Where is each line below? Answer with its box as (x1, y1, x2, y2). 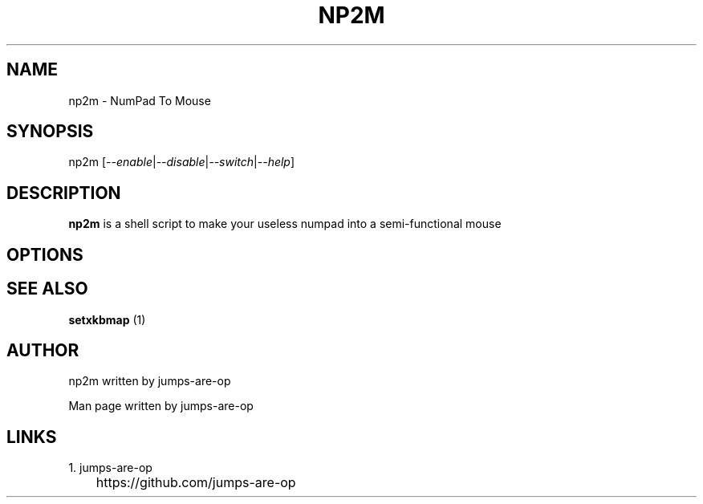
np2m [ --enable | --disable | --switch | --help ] (68, 155, 295, 169)
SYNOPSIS (6, 121, 94, 142)
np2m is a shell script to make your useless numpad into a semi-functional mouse (68, 217, 502, 231)
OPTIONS (6, 244, 83, 265)
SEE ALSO (6, 278, 88, 299)
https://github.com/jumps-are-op (95, 474, 296, 491)
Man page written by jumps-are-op (68, 399, 254, 413)
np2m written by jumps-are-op (68, 374, 231, 388)
